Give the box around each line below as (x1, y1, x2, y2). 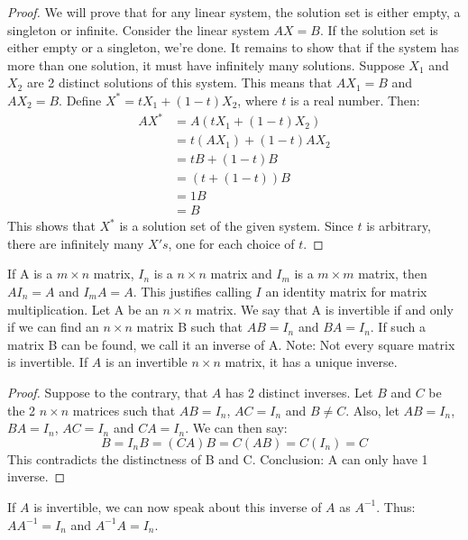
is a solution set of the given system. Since (119, 216, 353, 235)
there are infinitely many (7, 233, 144, 252)
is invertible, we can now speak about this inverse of (33, 497, 322, 516)
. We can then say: (185, 418, 288, 437)
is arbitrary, (366, 216, 431, 235)
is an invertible (106, 352, 188, 371)
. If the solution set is (320, 20, 438, 39)
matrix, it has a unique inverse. (225, 352, 398, 371)
